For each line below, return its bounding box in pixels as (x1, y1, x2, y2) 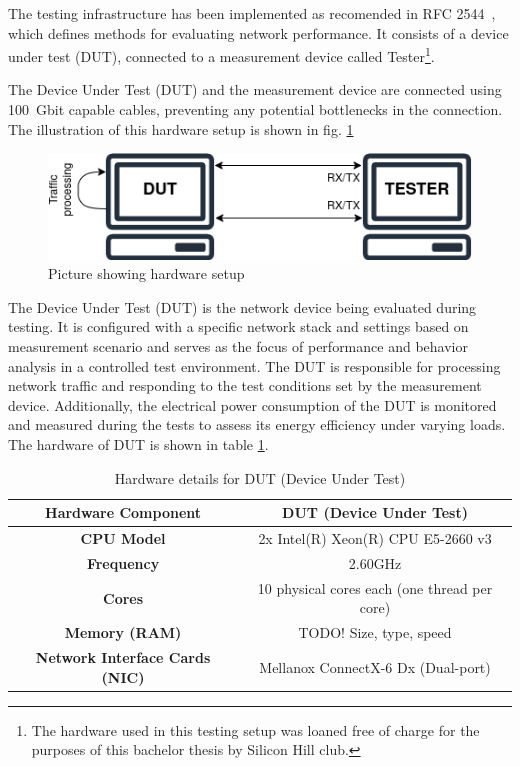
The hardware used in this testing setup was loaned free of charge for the (31, 719, 480, 740)
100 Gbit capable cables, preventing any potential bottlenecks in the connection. (8, 99, 503, 120)
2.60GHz (348, 552, 402, 573)
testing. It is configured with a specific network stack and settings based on (8, 316, 469, 337)
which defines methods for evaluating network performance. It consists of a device (8, 22, 509, 43)
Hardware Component (45, 502, 202, 523)
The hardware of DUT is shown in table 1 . (8, 434, 269, 455)
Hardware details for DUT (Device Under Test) (114, 467, 406, 488)
